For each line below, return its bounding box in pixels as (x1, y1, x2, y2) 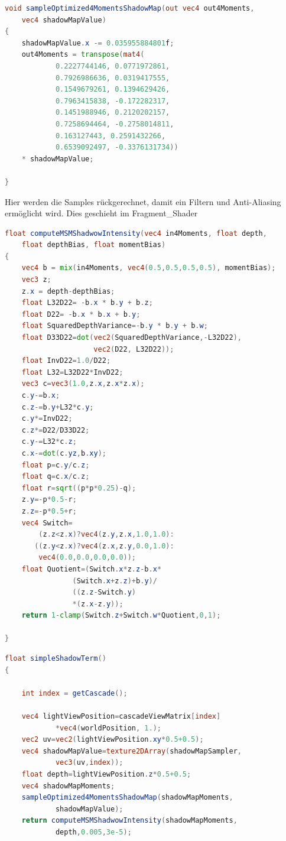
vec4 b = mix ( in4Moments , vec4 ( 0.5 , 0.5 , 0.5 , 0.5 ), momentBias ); (21, 264, 276, 272)
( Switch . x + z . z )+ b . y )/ (72, 576, 157, 585)
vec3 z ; (21, 275, 51, 284)
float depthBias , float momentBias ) (21, 241, 166, 249)
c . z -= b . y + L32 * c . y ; (21, 402, 94, 411)
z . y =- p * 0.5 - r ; (21, 495, 77, 504)
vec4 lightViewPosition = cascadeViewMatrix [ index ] (21, 712, 221, 721)
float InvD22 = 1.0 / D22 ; (21, 356, 111, 365)
